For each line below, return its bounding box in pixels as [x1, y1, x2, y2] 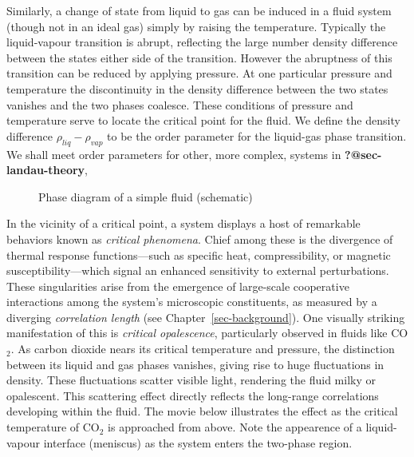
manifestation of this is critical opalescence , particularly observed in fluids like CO [6, 324, 408, 341]
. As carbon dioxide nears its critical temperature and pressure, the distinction [10, 340, 395, 357]
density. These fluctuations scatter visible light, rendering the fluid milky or [6, 372, 376, 388]
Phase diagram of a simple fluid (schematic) [38, 188, 253, 205]
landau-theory [6, 161, 85, 178]
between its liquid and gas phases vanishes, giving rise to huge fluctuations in [6, 356, 384, 372]
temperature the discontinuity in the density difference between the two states [6, 80, 388, 97]
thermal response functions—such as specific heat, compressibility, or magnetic [6, 246, 391, 263]
